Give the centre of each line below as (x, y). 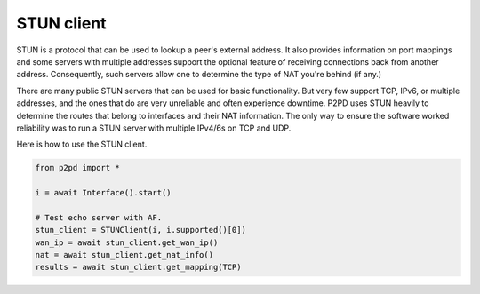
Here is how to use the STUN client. (82, 144)
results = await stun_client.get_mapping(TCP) (138, 267)
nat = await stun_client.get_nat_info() (124, 254)
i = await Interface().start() (104, 193)
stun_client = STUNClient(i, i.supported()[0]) (140, 230)
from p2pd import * (77, 168)
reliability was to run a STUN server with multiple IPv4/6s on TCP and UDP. (154, 128)
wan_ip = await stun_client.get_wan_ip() (127, 242)
